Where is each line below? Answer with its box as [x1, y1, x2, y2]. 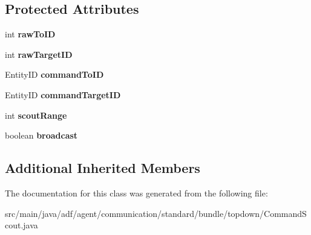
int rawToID [5, 28, 56, 40]
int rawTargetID [5, 48, 73, 60]
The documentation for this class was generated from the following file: [5, 186, 268, 199]
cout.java [5, 219, 38, 231]
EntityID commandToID [5, 68, 104, 81]
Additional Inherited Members [5, 158, 200, 177]
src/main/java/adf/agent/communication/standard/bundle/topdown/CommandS [5, 207, 307, 219]
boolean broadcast [5, 129, 78, 142]
